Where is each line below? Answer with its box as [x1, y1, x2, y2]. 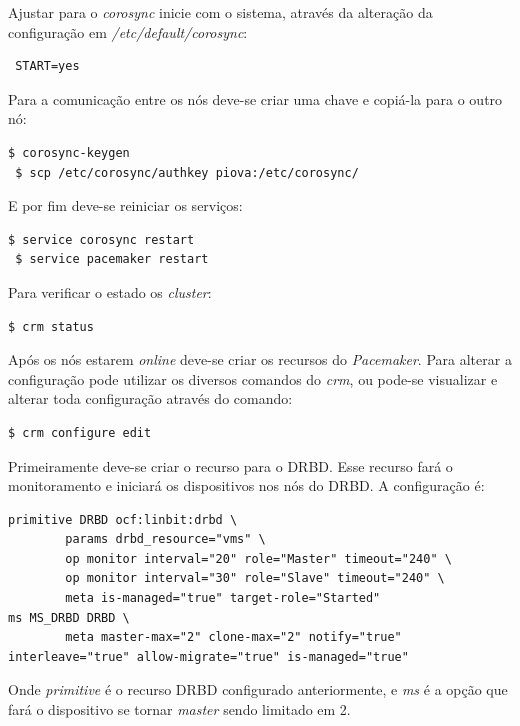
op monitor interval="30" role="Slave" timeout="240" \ [65, 571, 445, 586]
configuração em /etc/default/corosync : [8, 21, 248, 42]
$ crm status [8, 319, 94, 334]
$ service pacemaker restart [15, 252, 209, 267]
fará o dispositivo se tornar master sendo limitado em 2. [8, 699, 351, 720]
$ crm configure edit [8, 425, 152, 440]
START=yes [15, 59, 80, 74]
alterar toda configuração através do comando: [8, 388, 293, 409]
